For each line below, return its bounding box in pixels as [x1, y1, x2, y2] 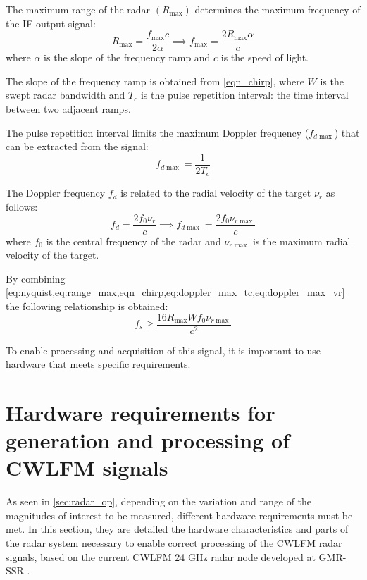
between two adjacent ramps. [6, 101, 131, 116]
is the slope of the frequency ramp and [44, 50, 211, 65]
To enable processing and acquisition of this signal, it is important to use [6, 343, 321, 357]
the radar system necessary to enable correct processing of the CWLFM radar [6, 536, 342, 550]
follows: [6, 199, 38, 214]
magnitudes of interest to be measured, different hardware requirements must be [6, 507, 353, 522]
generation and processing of [6, 426, 290, 455]
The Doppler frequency [6, 185, 106, 200]
